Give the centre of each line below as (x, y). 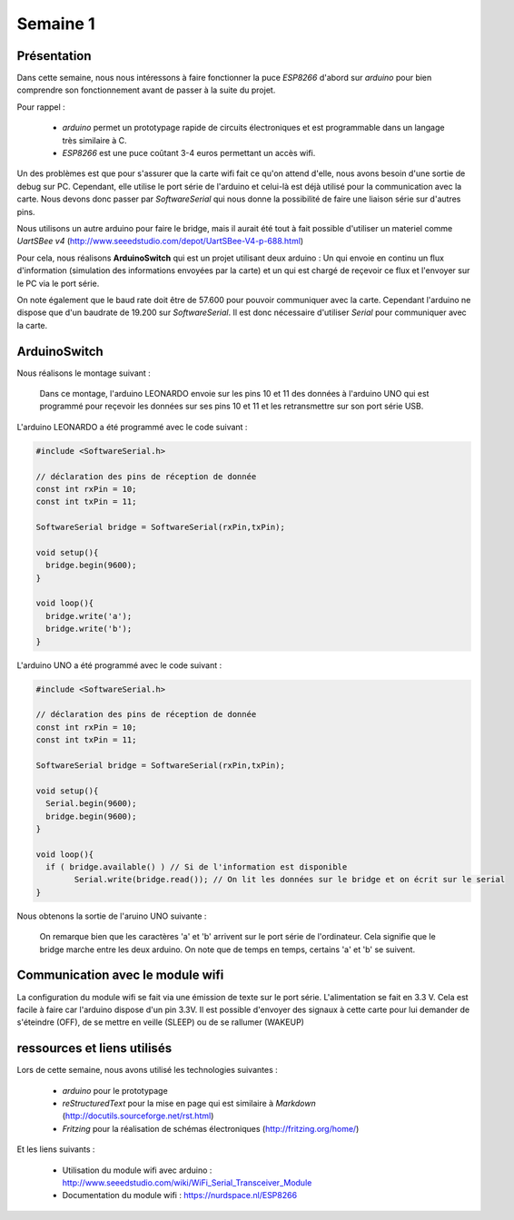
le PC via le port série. (58, 283)
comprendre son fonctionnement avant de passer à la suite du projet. (146, 90)
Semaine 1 (56, 24)
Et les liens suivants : (56, 1149)
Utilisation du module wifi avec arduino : (137, 1170)
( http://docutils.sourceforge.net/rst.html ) (138, 1116)
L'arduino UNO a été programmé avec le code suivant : (119, 665)
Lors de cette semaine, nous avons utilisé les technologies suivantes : (148, 1070)
